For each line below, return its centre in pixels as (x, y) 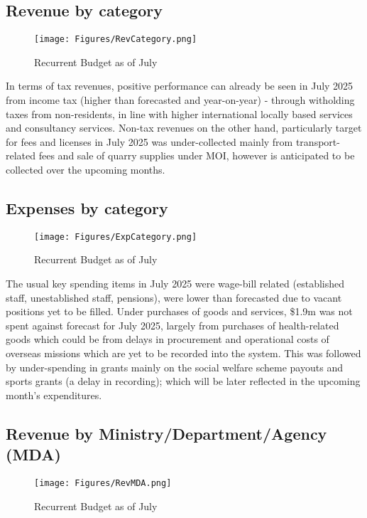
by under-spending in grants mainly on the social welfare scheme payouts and (174, 367)
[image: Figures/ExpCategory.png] (116, 237)
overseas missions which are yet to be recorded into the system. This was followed (183, 353)
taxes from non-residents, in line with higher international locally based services (179, 113)
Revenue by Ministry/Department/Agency (166, 433)
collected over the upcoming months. (86, 170)
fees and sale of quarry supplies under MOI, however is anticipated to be (197, 155)
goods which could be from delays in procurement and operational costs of (168, 339)
